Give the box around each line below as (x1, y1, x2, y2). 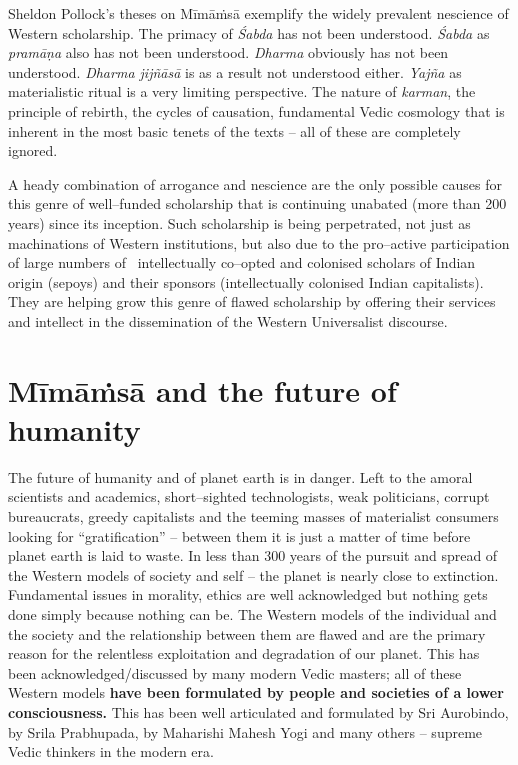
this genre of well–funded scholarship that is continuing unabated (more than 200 (8, 193, 507, 214)
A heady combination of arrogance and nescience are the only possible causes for (8, 173, 503, 194)
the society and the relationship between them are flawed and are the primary (8, 623, 486, 644)
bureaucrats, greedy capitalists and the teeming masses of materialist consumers (8, 506, 499, 526)
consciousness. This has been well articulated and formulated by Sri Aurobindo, (8, 701, 509, 722)
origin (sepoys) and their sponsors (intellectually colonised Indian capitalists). (8, 271, 484, 292)
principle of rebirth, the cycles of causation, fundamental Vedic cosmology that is (8, 100, 505, 121)
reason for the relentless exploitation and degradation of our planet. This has (8, 643, 480, 664)
